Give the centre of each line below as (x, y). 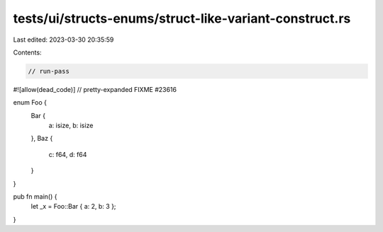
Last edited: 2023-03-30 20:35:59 (63, 40)
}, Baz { (42, 139)
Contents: (27, 52)
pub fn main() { (35, 197)
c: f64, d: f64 (68, 154)
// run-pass (49, 71)
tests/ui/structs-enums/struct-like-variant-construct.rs (182, 18)
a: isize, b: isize (71, 126)
